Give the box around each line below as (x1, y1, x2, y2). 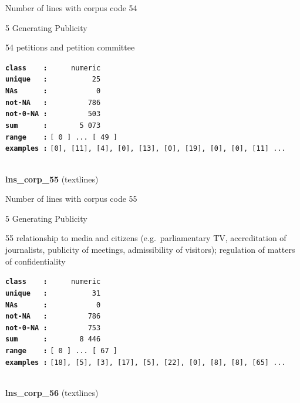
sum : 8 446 (5, 335, 101, 344)
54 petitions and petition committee (5, 41, 135, 53)
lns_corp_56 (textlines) (5, 387, 99, 399)
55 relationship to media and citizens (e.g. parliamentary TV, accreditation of (5, 232, 286, 244)
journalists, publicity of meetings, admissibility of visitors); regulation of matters (5, 243, 295, 255)
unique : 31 (5, 289, 101, 297)
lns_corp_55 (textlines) (5, 172, 99, 185)
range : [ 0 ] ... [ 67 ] (5, 347, 117, 355)
